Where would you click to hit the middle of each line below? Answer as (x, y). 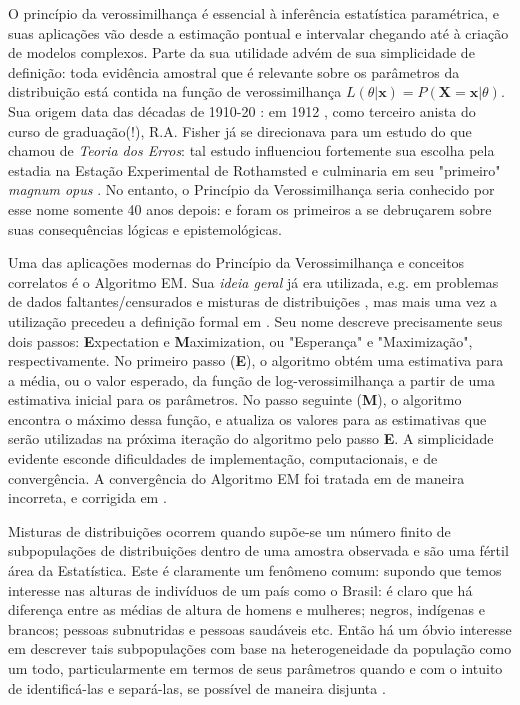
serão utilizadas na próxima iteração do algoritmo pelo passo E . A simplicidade (251, 438)
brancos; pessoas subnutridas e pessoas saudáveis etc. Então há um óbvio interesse (260, 628)
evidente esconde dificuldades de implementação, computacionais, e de (223, 458)
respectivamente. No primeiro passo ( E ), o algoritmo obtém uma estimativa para (256, 360)
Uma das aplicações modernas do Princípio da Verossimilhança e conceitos (236, 262)
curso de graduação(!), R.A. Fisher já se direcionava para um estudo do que (240, 130)
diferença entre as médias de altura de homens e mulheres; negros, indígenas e (246, 609)
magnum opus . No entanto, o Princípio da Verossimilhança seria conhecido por (251, 189)
